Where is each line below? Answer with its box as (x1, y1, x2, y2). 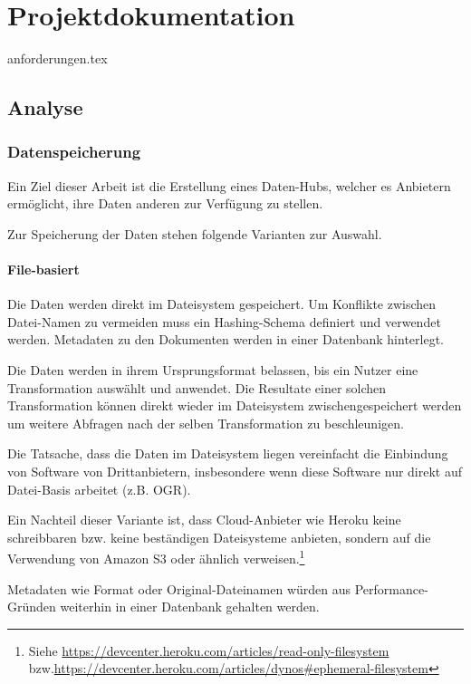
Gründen (7, 597, 56, 616)
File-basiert (7, 260, 80, 279)
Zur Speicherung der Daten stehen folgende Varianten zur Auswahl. (7, 224, 382, 243)
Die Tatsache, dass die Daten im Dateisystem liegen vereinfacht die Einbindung (7, 444, 448, 463)
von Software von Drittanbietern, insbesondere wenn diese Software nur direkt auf (7, 462, 463, 481)
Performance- (354, 579, 428, 598)
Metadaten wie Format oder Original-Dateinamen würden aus (7, 579, 351, 598)
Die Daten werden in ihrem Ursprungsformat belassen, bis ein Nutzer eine (7, 361, 418, 380)
